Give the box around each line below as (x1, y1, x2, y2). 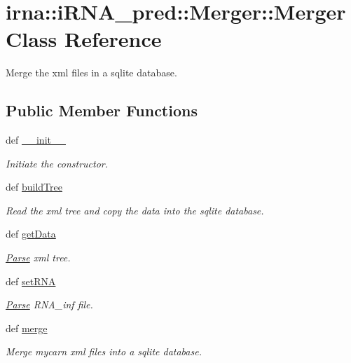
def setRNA (6, 273, 56, 288)
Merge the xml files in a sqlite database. (6, 65, 177, 80)
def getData (6, 226, 56, 241)
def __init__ (6, 132, 66, 147)
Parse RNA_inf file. (6, 297, 93, 312)
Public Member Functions (6, 100, 198, 121)
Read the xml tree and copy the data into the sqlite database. (6, 203, 264, 217)
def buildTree (6, 179, 62, 194)
